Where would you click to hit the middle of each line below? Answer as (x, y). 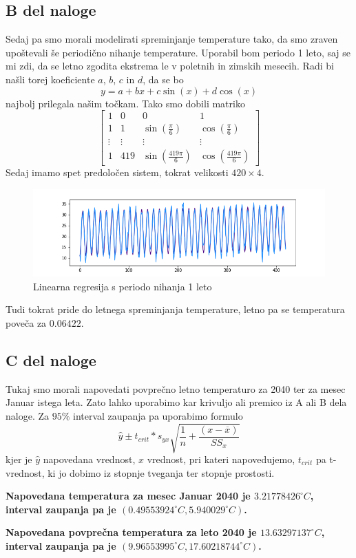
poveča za (26, 322)
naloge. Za (27, 415)
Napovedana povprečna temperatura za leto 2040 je (131, 532)
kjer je (19, 459)
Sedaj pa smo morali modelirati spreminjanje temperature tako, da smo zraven (172, 39)
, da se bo (163, 79)
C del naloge (51, 360)
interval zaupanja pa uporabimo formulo (158, 415)
